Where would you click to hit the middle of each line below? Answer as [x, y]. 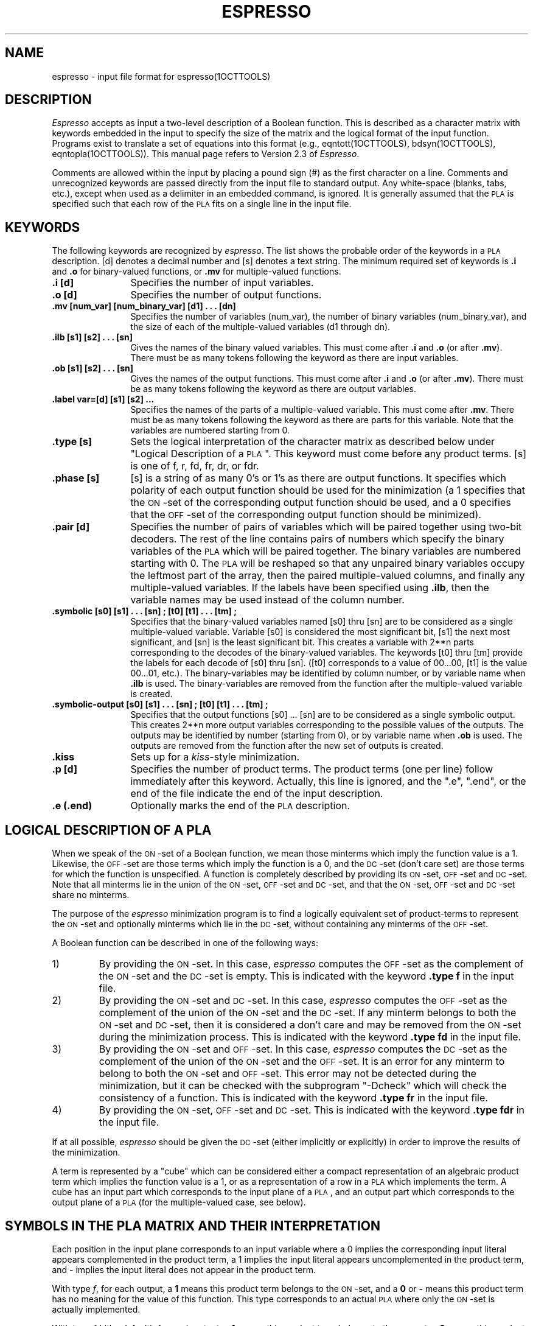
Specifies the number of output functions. [226, 295]
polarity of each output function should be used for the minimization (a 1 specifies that [328, 490]
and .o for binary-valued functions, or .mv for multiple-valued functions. [197, 272]
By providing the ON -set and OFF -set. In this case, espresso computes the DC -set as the [303, 1049]
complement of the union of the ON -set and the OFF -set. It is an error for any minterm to [302, 1061]
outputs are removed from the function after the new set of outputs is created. [287, 746]
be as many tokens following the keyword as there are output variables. [273, 389]
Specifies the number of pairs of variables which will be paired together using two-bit [326, 527]
